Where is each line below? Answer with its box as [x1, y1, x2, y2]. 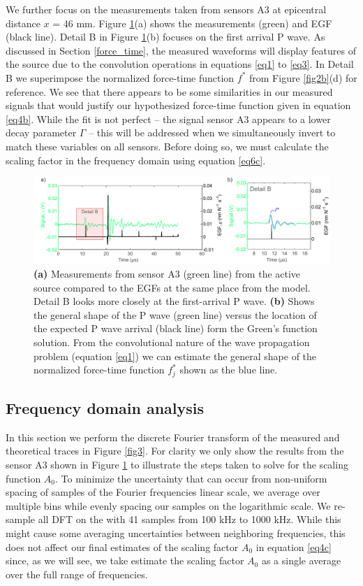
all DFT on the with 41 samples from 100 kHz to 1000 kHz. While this [38, 512, 341, 527]
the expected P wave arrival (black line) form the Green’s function [34, 321, 318, 336]
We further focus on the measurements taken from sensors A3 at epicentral [6, 2, 327, 16]
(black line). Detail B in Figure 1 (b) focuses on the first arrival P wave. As [6, 29, 325, 44]
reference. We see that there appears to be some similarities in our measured [6, 84, 333, 99]
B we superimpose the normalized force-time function [6, 70, 235, 85]
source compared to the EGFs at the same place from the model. [34, 280, 311, 294]
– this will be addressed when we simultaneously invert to [89, 125, 336, 140]
